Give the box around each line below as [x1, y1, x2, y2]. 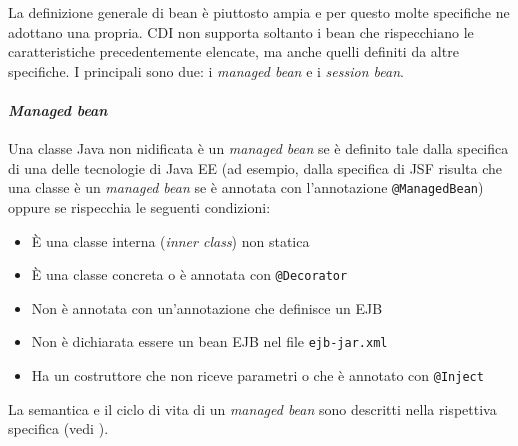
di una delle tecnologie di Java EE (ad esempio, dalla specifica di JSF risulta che [8, 157, 502, 178]
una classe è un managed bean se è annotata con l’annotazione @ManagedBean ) [8, 177, 484, 198]
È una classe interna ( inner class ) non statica [31, 230, 310, 251]
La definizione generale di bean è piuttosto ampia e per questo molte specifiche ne [8, 2, 510, 22]
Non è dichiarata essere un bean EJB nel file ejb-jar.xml [31, 331, 388, 352]
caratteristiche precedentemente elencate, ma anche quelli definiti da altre [8, 41, 459, 62]
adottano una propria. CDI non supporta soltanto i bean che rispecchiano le [8, 21, 474, 42]
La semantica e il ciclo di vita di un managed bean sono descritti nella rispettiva [8, 398, 497, 419]
